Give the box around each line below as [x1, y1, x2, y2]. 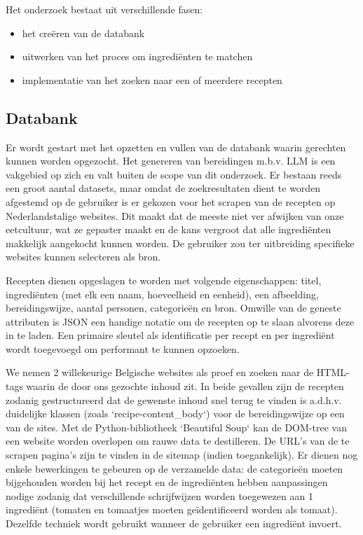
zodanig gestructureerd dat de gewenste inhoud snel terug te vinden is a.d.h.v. [6, 392, 342, 407]
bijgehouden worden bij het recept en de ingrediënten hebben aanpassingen [6, 475, 328, 489]
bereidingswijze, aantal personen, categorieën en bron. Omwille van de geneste [6, 300, 341, 315]
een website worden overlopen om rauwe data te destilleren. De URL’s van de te [6, 433, 350, 448]
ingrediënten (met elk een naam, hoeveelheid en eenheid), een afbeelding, [6, 286, 319, 301]
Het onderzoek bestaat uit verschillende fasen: [6, 2, 203, 16]
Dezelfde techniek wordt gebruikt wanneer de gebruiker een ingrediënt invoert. [6, 516, 342, 531]
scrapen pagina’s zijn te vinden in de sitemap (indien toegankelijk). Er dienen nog [6, 447, 358, 462]
